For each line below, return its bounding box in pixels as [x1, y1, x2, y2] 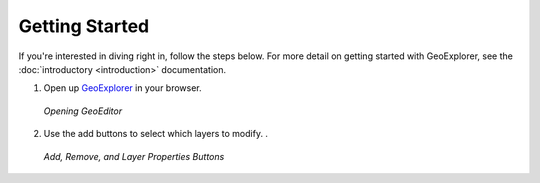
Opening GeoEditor [43, 105, 123, 117]
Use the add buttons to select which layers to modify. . [43, 128, 269, 140]
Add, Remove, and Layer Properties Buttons [43, 150, 225, 162]
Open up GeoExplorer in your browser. [43, 82, 202, 94]
